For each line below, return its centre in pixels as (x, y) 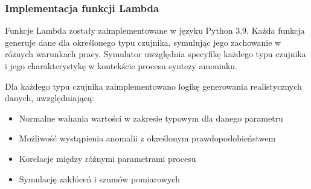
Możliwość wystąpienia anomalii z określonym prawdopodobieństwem (147, 138)
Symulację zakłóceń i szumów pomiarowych (99, 178)
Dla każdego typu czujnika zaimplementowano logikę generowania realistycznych (153, 86)
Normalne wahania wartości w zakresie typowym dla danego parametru (151, 118)
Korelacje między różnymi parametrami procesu (107, 158)
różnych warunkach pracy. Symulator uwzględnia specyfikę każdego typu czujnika (155, 54)
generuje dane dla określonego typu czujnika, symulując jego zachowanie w (143, 42)
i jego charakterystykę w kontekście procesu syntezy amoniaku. (121, 66)
